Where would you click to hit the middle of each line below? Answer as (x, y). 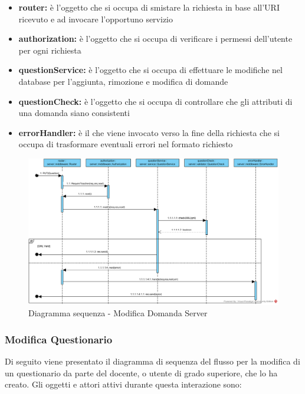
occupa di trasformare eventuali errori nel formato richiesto (126, 144)
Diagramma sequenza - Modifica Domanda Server (118, 313)
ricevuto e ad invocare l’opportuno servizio (96, 19)
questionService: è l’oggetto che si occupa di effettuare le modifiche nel (150, 70)
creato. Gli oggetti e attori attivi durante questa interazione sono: (123, 384)
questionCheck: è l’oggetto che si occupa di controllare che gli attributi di (155, 101)
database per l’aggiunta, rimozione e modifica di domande (123, 81)
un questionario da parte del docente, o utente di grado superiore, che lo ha (141, 373)
